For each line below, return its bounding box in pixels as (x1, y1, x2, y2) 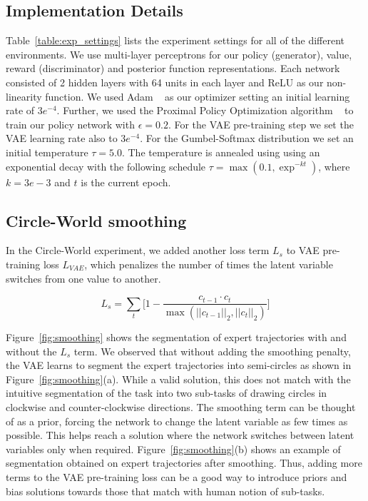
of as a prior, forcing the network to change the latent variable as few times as (6, 413, 348, 428)
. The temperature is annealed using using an (121, 144, 320, 159)
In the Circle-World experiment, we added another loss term (6, 243, 270, 258)
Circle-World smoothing (6, 209, 187, 231)
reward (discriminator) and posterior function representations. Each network (6, 61, 340, 76)
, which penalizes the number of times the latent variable (84, 256, 333, 271)
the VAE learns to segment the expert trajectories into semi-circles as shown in (6, 358, 352, 373)
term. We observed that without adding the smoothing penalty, (73, 343, 351, 358)
